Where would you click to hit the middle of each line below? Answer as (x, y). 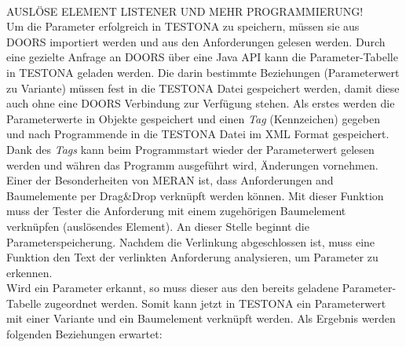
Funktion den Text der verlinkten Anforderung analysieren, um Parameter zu (192, 257)
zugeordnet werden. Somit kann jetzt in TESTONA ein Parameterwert (215, 303)
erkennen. (29, 272)
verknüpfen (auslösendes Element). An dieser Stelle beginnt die (158, 226)
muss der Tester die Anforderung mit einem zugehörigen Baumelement (176, 211)
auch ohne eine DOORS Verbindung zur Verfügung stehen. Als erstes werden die (201, 103)
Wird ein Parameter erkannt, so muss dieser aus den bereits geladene (173, 288)
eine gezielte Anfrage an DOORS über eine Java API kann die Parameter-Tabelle (202, 57)
